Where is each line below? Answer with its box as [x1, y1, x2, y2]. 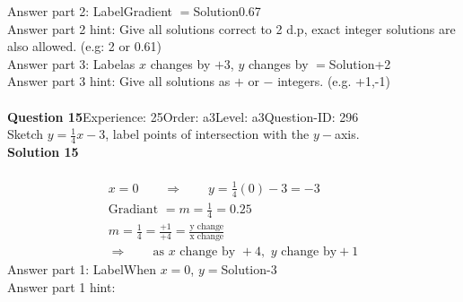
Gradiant [108, 203, 159, 217]
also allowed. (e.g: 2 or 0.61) [7, 37, 162, 56]
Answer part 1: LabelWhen [7, 260, 157, 279]
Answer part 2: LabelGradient [7, 2, 173, 20]
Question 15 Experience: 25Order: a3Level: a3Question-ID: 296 [7, 107, 359, 125]
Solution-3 [221, 260, 277, 279]
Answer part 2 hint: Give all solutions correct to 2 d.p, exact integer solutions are [7, 19, 456, 38]
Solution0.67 [193, 2, 261, 20]
